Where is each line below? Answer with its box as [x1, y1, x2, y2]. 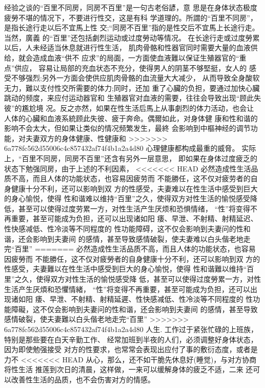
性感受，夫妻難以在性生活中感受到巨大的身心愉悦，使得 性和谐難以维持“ [4, 263, 247, 274]
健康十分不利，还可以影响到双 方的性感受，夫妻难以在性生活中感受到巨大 [11, 183, 258, 193]
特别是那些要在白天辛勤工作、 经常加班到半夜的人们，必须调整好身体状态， [4, 334, 258, 344]
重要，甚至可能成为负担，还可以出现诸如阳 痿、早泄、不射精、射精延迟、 [11, 213, 258, 224]
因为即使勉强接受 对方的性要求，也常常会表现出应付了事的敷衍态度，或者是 [4, 344, 258, 355]
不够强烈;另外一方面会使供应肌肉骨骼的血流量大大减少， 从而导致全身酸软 [11, 72, 260, 83]
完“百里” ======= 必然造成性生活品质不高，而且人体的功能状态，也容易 [4, 243, 256, 254]
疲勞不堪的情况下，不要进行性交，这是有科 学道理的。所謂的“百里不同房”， [4, 12, 257, 23]
